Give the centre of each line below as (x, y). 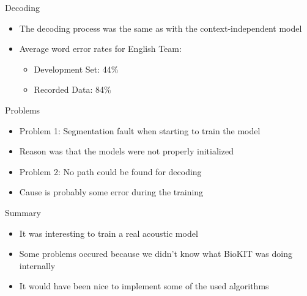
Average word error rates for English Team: (100, 49)
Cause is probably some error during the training (111, 192)
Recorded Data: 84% (72, 89)
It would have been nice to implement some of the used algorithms (144, 286)
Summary (23, 212)
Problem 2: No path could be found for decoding (110, 171)
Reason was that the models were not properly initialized (126, 151)
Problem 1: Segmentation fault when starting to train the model (140, 130)
